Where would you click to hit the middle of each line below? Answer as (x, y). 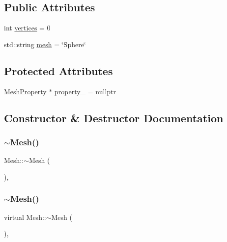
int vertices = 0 (27, 28)
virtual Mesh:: (25, 217)
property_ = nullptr (85, 91)
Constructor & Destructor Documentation (114, 118)
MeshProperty (25, 91)
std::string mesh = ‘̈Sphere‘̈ (45, 44)
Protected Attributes (58, 70)
